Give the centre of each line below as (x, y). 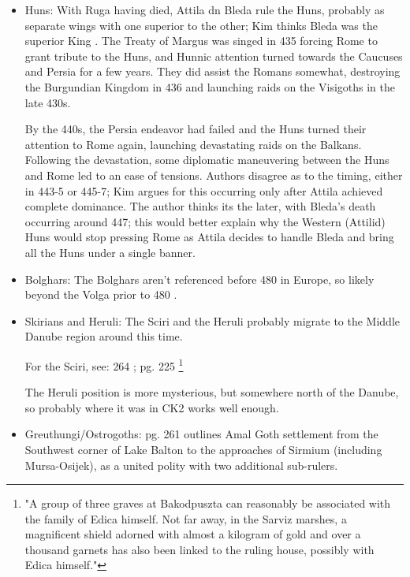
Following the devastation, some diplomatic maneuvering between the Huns (207, 160)
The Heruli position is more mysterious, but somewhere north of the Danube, (212, 392)
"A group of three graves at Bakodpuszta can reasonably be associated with (208, 503)
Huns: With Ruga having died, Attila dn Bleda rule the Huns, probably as (205, 9)
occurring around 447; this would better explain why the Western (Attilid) (205, 221)
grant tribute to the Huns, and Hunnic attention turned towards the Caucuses (214, 56)
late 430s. (48, 102)
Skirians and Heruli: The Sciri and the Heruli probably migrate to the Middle (212, 320)
